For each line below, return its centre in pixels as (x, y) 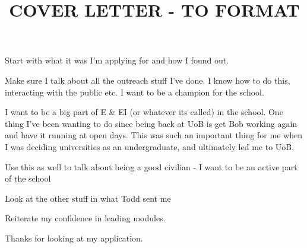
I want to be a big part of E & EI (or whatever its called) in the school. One (144, 112)
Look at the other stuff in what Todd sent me (88, 198)
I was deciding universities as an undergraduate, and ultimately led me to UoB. (150, 146)
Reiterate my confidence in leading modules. (85, 218)
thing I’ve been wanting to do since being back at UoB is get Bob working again (151, 123)
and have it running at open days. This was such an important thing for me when (153, 135)
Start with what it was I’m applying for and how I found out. (117, 60)
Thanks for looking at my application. (74, 238)
